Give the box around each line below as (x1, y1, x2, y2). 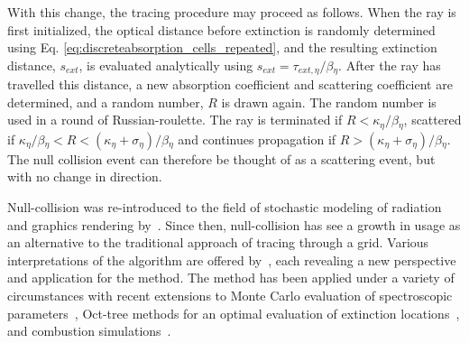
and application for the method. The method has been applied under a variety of (7, 268, 455, 287)
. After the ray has (338, 55, 441, 74)
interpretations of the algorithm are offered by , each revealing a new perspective (7, 250, 456, 269)
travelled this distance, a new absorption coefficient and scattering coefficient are (7, 75, 453, 94)
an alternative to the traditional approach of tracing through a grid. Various (7, 233, 429, 252)
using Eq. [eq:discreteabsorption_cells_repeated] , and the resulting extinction (7, 38, 437, 57)
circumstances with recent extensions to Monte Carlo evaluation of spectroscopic (7, 286, 453, 305)
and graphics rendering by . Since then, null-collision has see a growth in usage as (7, 215, 461, 234)
